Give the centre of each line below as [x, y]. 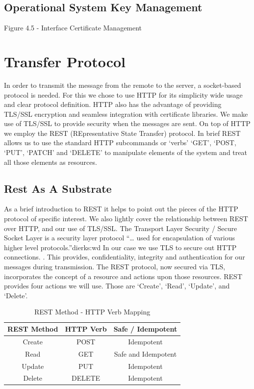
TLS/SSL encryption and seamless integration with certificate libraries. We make [126, 114]
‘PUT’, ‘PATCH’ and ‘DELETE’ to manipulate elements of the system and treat [126, 152]
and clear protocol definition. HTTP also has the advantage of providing [113, 104]
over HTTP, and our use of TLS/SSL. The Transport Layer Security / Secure [121, 228]
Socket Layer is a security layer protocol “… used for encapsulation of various [120, 238]
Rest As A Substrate [58, 188]
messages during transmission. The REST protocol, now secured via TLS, [115, 267]
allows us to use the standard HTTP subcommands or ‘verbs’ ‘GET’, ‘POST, [120, 143]
